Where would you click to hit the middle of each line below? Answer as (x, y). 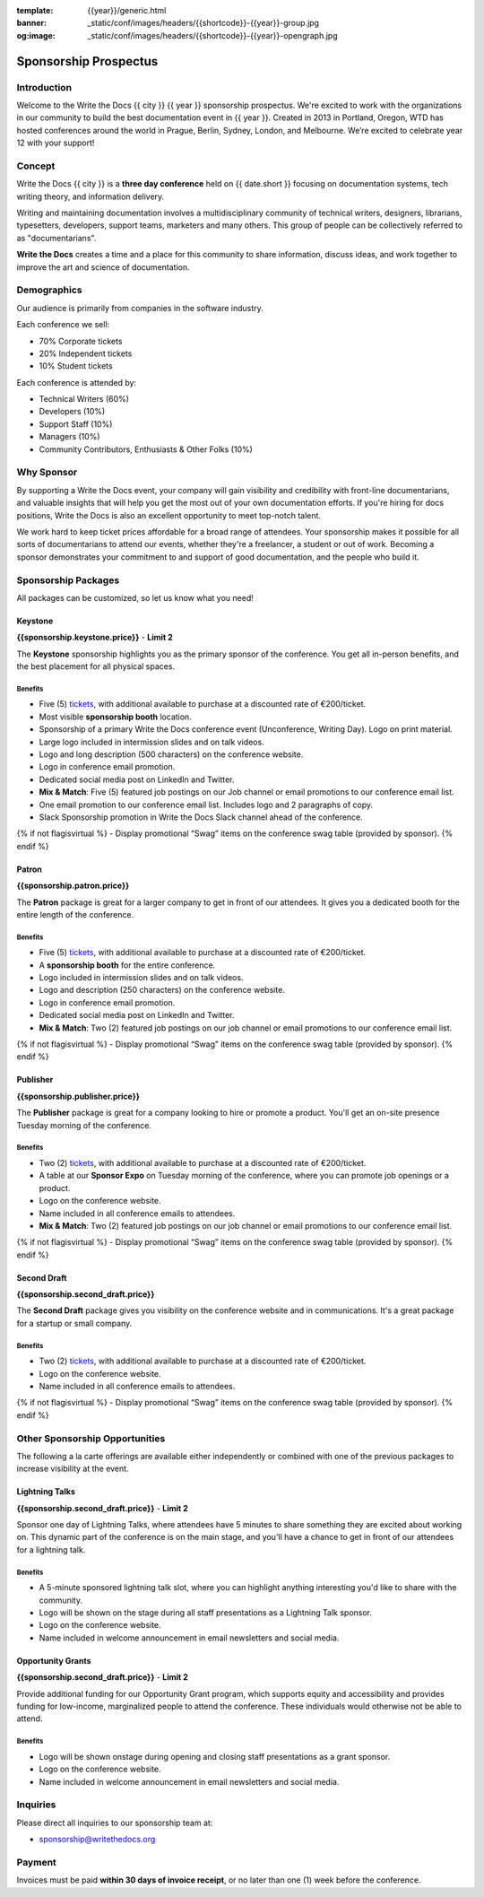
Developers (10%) (72, 412)
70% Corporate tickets (81, 341)
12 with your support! (56, 143)
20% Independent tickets (86, 353)
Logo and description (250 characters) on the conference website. (162, 990)
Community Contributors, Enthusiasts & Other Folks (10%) (146, 449)
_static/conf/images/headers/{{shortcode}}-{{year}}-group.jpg (203, 23)
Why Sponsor (47, 473)
